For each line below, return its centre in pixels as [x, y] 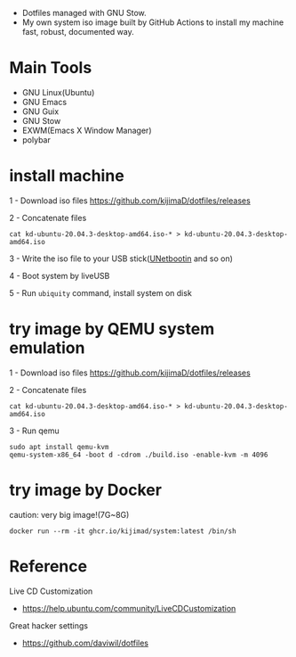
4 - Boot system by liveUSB [60, 275]
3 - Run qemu [34, 431]
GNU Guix [40, 111]
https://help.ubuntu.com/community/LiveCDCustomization [129, 608]
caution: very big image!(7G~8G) [69, 514]
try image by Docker [86, 490]
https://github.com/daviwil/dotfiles [85, 643]
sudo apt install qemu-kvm [59, 447]
